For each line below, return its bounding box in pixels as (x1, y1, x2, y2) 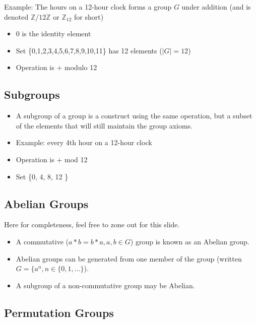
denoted (4, 11, 29, 22)
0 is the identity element (16, 28, 91, 39)
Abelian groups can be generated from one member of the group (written (16, 253, 242, 264)
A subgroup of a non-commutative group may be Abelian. (16, 280, 195, 290)
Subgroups (4, 87, 60, 102)
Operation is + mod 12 (16, 154, 88, 164)
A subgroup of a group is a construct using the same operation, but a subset (16, 110, 252, 121)
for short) (74, 11, 104, 22)
